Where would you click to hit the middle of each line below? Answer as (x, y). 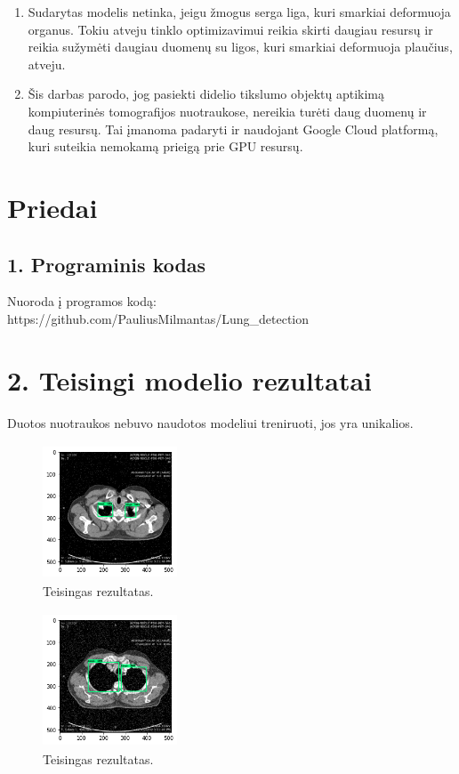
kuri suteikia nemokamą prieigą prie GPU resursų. (165, 146)
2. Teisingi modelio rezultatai (190, 379)
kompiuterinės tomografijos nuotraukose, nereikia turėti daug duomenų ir (227, 111)
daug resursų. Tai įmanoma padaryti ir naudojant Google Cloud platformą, (233, 129)
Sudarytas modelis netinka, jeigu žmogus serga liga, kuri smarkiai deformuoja (239, 12)
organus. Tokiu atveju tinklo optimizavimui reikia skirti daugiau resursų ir (230, 29)
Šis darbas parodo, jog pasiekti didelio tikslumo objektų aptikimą (206, 94)
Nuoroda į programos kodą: (82, 301)
